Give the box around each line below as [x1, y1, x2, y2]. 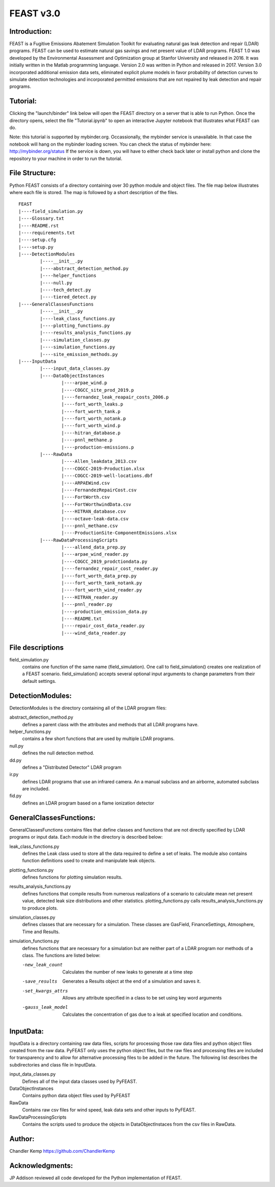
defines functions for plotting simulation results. [22, 874, 123, 881]
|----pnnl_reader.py [61, 602, 113, 607]
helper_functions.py [9, 728, 51, 734]
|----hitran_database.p [61, 430, 121, 436]
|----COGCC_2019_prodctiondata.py [61, 558, 148, 564]
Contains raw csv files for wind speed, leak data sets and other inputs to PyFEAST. [22, 1107, 196, 1113]
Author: [9, 1134, 35, 1143]
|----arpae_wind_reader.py [61, 552, 129, 557]
